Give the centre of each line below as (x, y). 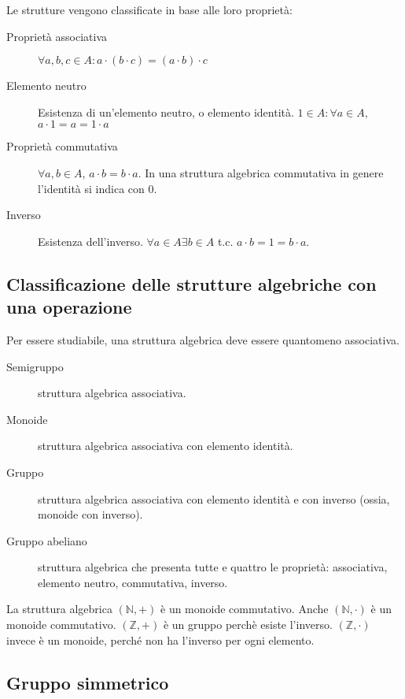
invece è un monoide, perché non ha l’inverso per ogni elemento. (160, 640)
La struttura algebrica (59, 609)
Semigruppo (35, 366)
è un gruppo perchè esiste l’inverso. (248, 625)
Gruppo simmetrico (88, 682)
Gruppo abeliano (47, 540)
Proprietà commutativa (62, 146)
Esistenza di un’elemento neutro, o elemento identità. (166, 112)
